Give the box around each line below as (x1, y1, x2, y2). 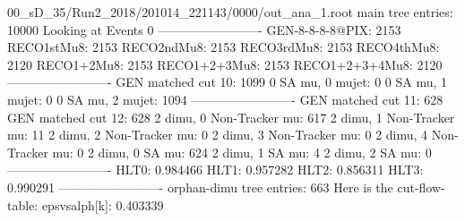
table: (7, 195, 39, 214)
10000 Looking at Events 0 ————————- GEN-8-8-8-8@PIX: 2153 (7, 20, 401, 38)
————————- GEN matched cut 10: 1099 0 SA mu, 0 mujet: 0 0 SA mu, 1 (7, 72, 448, 91)
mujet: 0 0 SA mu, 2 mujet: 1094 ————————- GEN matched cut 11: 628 (7, 89, 443, 108)
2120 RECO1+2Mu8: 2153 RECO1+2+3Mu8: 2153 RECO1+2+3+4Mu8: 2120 (7, 55, 443, 73)
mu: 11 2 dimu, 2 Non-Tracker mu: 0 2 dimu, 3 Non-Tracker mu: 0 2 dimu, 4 (7, 125, 428, 144)
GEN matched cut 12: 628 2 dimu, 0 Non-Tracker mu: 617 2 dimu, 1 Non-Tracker (7, 107, 455, 126)
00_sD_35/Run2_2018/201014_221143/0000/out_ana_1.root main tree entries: (7, 3, 453, 21)
